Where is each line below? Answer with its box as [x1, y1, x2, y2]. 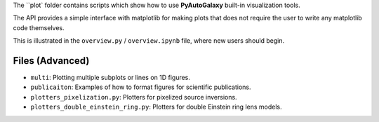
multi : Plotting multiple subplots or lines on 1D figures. [30, 74, 191, 82]
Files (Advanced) [13, 55, 90, 67]
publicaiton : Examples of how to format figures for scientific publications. [30, 83, 252, 91]
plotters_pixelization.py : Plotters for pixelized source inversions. [30, 93, 238, 101]
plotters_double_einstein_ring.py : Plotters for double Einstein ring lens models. [30, 102, 282, 111]
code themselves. [13, 23, 65, 32]
